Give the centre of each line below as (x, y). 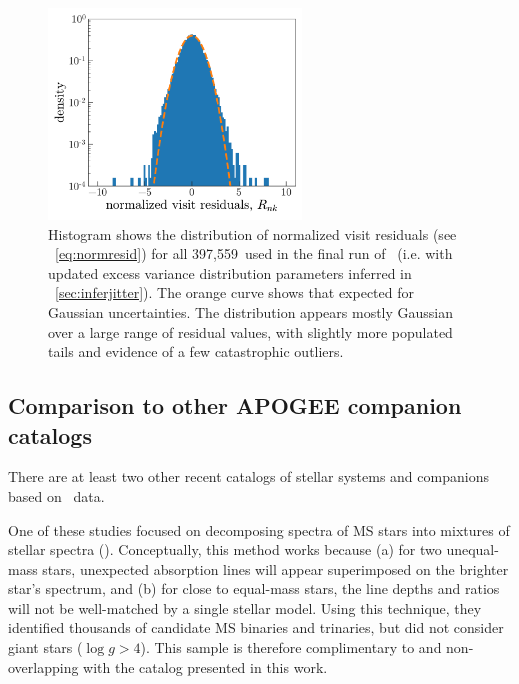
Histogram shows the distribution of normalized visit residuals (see (252, 233)
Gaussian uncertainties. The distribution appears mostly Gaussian (251, 311)
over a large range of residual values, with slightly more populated (250, 331)
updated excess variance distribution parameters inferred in (230, 272)
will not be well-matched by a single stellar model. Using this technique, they (245, 607)
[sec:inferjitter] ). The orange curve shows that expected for (234, 292)
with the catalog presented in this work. (205, 666)
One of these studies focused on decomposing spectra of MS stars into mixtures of (259, 529)
